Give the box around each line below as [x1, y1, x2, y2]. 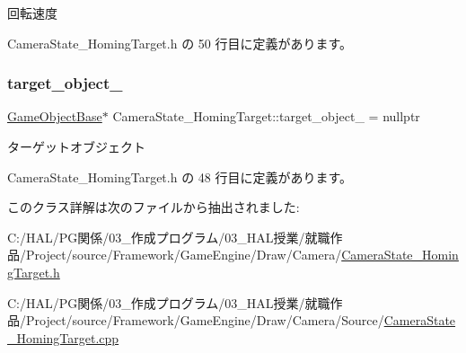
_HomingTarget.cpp [7, 328, 119, 347]
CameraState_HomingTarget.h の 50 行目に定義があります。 [7, 33, 353, 52]
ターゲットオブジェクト [7, 137, 145, 155]
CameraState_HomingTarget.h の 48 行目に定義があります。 [7, 167, 353, 186]
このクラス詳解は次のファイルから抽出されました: [7, 198, 300, 216]
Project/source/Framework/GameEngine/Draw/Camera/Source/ [25, 311, 384, 330]
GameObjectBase [7, 107, 102, 126]
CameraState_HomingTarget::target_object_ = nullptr [112, 107, 420, 126]
